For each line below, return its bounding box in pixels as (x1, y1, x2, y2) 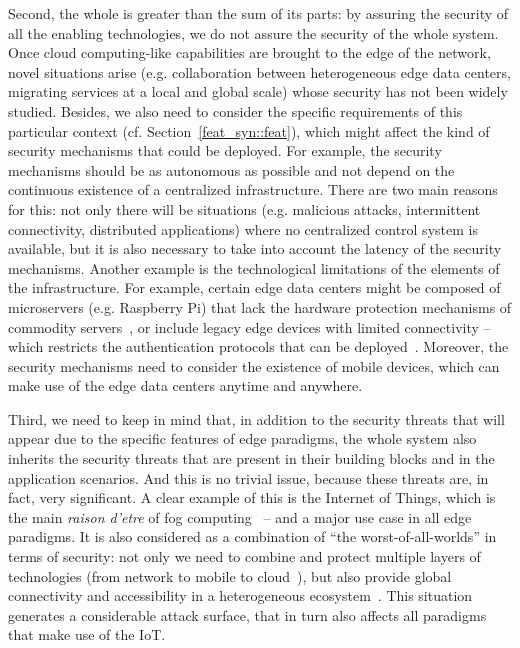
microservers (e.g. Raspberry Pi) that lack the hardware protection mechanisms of (8, 296, 512, 317)
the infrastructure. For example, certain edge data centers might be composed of (8, 277, 501, 298)
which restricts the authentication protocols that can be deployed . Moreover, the (8, 336, 509, 357)
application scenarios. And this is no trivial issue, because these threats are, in (8, 467, 489, 488)
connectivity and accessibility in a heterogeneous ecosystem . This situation (8, 585, 473, 606)
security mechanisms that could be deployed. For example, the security (8, 140, 442, 161)
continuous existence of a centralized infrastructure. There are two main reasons (8, 179, 498, 200)
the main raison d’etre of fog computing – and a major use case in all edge (8, 506, 472, 527)
